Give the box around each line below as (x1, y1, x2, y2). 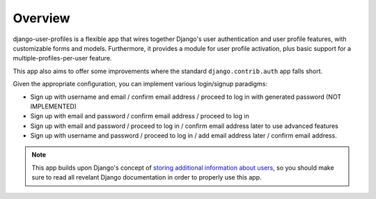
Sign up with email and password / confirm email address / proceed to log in (30, 112, 250, 120)
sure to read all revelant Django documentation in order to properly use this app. (31, 173, 262, 182)
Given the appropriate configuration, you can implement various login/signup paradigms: (13, 80, 268, 88)
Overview (13, 10, 70, 26)
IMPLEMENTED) (30, 102, 77, 111)
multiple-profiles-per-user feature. (13, 54, 112, 63)
